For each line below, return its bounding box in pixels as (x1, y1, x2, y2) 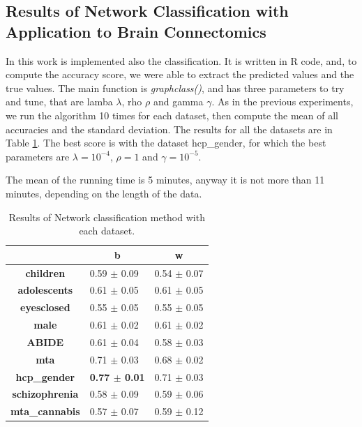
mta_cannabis (10, 404, 80, 419)
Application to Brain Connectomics (6, 20, 266, 42)
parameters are (6, 149, 70, 163)
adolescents (17, 283, 73, 297)
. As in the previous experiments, (211, 94, 354, 109)
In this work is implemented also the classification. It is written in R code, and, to (6, 53, 357, 68)
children (25, 265, 66, 280)
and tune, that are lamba (6, 94, 113, 109)
